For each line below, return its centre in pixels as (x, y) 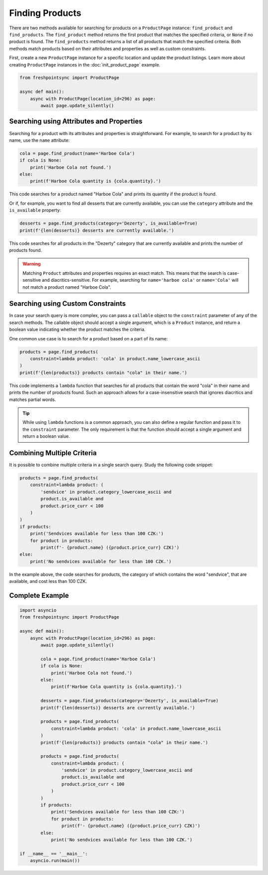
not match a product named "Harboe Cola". (67, 287)
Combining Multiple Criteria (53, 453)
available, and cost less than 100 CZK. (48, 581)
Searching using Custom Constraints (67, 304)
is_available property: (35, 210)
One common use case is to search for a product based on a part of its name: (89, 338)
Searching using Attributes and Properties (76, 121)
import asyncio (38, 610)
